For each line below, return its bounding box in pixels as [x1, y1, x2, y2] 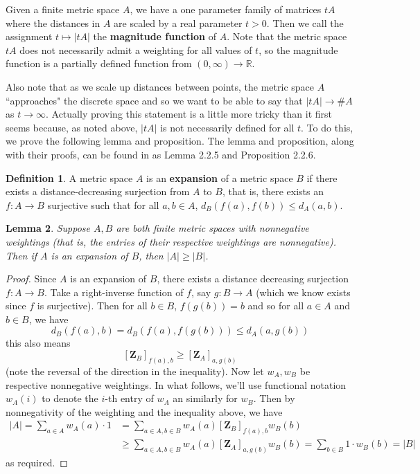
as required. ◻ [6, 455, 68, 470]
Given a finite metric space [6, 2, 120, 16]
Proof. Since [6, 271, 57, 286]
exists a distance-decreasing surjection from [6, 184, 190, 199]
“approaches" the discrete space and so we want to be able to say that [6, 93, 303, 107]
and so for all [247, 298, 304, 313]
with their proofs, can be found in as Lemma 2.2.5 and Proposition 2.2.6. [6, 147, 316, 161]
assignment [6, 29, 53, 44]
